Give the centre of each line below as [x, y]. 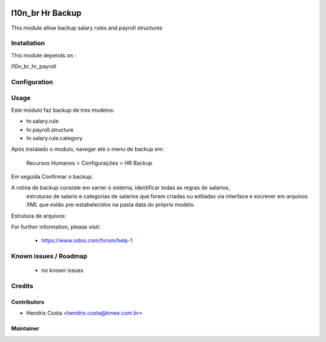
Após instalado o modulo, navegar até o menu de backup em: [88, 149]
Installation [28, 44]
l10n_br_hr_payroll [34, 66]
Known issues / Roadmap [49, 256]
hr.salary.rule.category [54, 138]
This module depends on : [44, 55]
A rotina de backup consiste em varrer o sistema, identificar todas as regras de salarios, [121, 188]
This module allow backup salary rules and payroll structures [87, 28]
